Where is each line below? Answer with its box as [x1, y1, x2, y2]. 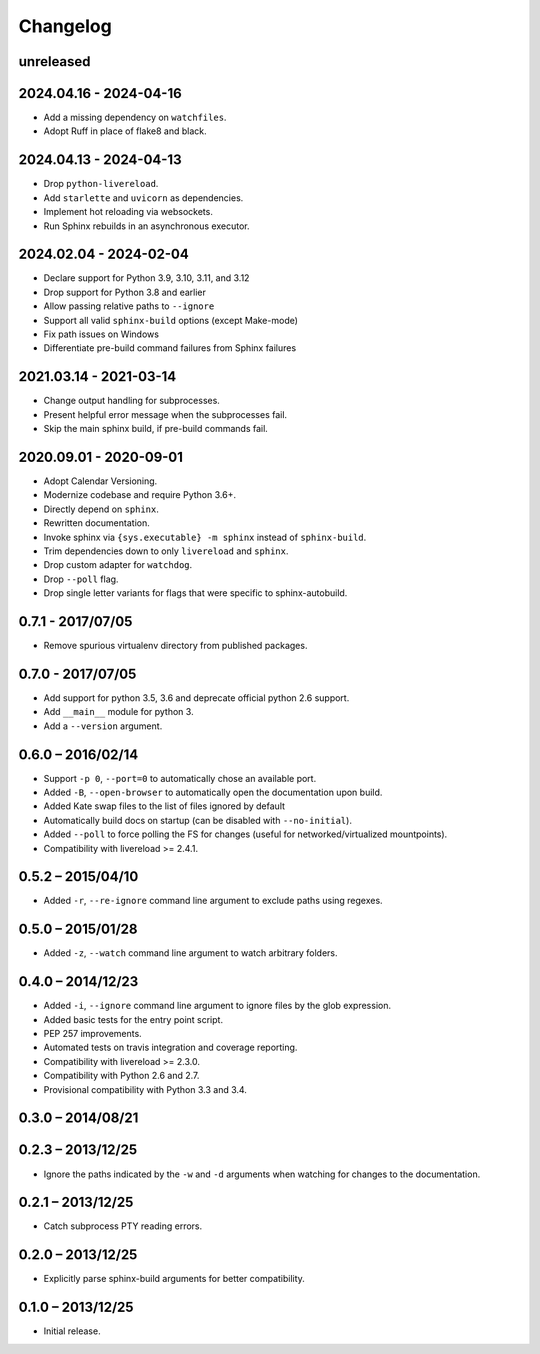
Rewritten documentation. [43, 517, 150, 529]
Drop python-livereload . [43, 178, 159, 190]
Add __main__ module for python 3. [43, 706, 194, 718]
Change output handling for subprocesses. [43, 395, 220, 407]
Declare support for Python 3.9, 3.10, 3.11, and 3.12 [43, 272, 250, 284]
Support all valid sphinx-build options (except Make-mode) [43, 314, 299, 326]
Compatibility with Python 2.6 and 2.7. [43, 1070, 200, 1082]
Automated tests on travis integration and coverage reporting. [43, 1041, 298, 1054]
